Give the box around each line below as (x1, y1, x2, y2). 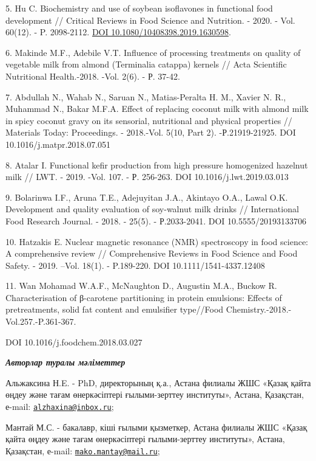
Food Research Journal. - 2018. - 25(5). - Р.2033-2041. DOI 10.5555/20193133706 (5, 214, 306, 227)
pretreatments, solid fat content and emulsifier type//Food (5, 303, 224, 316)
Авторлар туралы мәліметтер (5, 356, 126, 369)
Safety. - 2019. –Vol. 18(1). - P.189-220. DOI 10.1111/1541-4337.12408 (5, 258, 265, 271)
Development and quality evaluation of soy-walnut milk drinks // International (5, 203, 299, 215)
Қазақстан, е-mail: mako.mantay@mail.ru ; (5, 444, 160, 457)
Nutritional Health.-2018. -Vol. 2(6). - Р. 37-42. (5, 69, 180, 82)
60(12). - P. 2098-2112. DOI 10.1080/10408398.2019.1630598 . (5, 26, 231, 38)
